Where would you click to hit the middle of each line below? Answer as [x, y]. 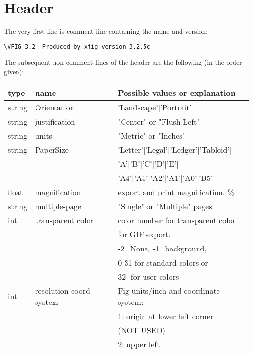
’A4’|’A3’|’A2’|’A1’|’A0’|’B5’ [165, 178]
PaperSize [52, 149]
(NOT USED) [142, 330]
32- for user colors [148, 276]
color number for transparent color [177, 220]
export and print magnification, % [176, 192]
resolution [52, 290]
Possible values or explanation [177, 92]
